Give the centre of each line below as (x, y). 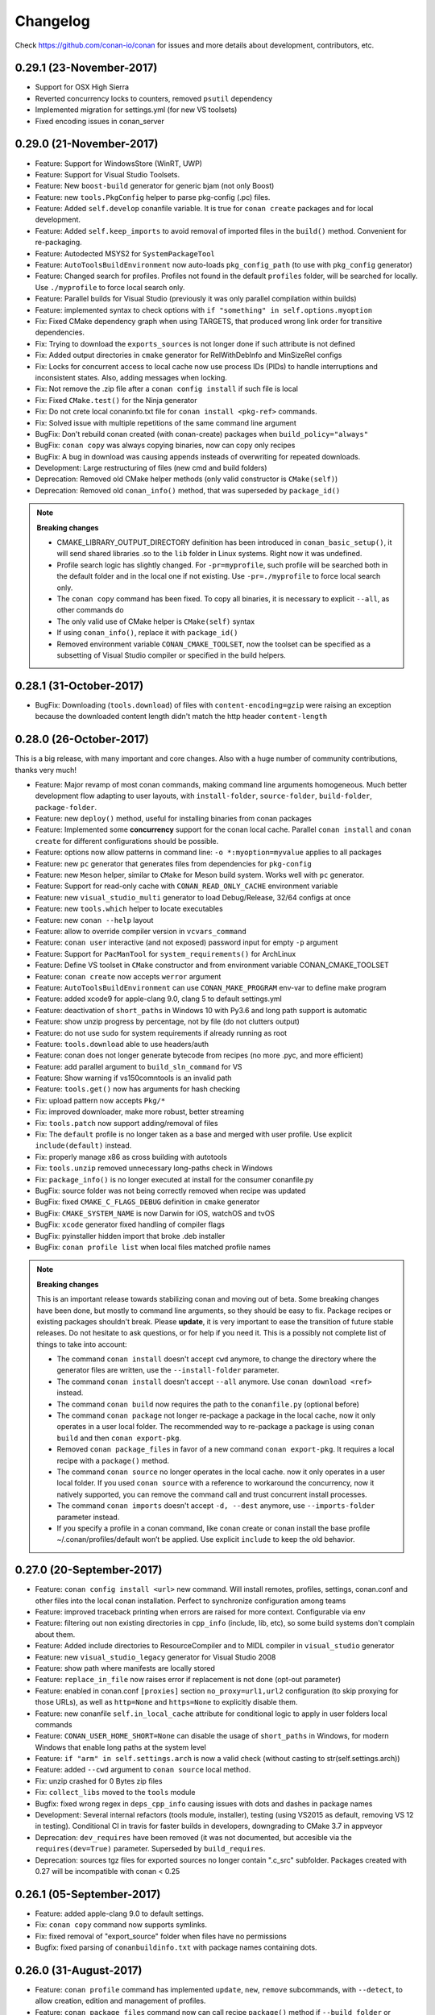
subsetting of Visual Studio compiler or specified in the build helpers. (171, 655)
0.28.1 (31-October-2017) (79, 686)
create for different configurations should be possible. (127, 841)
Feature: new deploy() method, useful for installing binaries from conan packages (173, 819)
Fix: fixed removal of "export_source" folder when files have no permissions (161, 1936)
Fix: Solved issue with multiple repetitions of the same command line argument (166, 422)
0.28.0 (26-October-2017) (82, 740)
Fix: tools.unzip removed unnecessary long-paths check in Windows (154, 1168)
